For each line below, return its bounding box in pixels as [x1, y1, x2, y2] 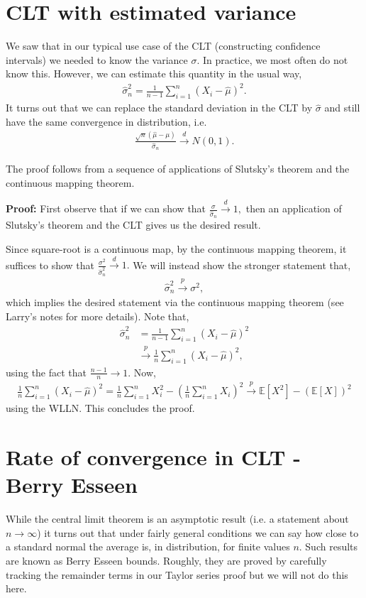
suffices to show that [6, 257, 95, 272]
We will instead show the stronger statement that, [133, 257, 351, 272]
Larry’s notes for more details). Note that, [6, 309, 189, 324]
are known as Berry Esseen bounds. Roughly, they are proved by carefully [6, 553, 327, 567]
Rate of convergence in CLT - [6, 442, 301, 472]
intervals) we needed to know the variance [6, 52, 188, 67]
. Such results [299, 539, 358, 554]
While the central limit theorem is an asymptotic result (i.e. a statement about [6, 511, 349, 526]
